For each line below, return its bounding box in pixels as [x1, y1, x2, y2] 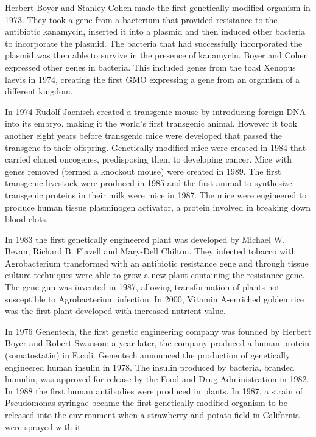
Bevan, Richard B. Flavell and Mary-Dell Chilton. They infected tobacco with [5, 245, 297, 257]
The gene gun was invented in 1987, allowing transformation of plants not [5, 281, 280, 293]
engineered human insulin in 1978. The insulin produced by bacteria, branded [5, 360, 295, 373]
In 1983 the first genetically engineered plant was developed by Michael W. [5, 232, 285, 245]
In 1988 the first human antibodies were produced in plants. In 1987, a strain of [5, 384, 303, 397]
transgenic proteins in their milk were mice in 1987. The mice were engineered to [5, 188, 307, 201]
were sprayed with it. [5, 420, 83, 433]
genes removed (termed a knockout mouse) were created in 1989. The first [5, 164, 281, 177]
